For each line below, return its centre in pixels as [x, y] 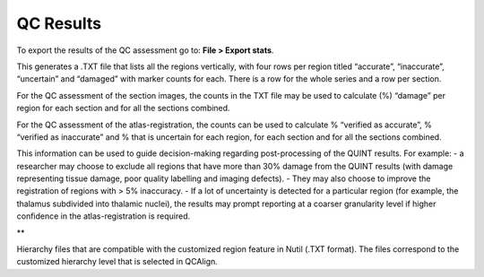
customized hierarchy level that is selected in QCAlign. [117, 262]
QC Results [59, 23]
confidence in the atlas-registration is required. [104, 216]
